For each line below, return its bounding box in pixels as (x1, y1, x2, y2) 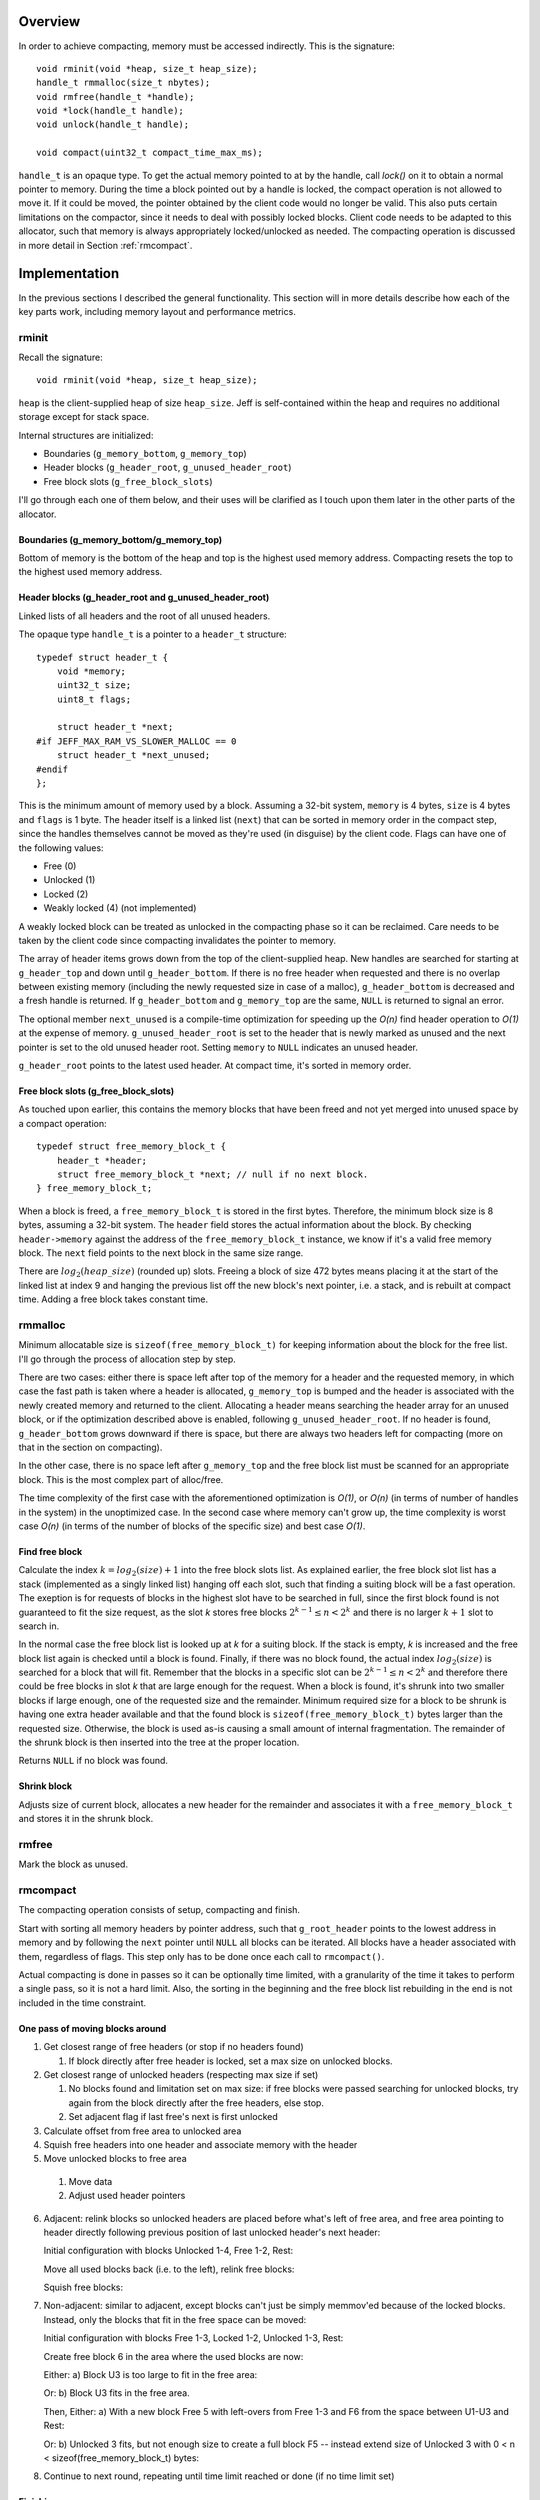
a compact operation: (18, 1117, 107, 1129)
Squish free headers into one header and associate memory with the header (43, 2138, 358, 2150)
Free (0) (43, 860, 77, 872)
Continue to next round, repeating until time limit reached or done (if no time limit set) (43, 2470, 395, 2482)
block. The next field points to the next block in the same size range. (18, 1246, 304, 1259)
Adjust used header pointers (68, 2190, 186, 2202)
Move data (68, 2175, 113, 2187)
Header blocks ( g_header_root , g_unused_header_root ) (43, 461, 292, 474)
